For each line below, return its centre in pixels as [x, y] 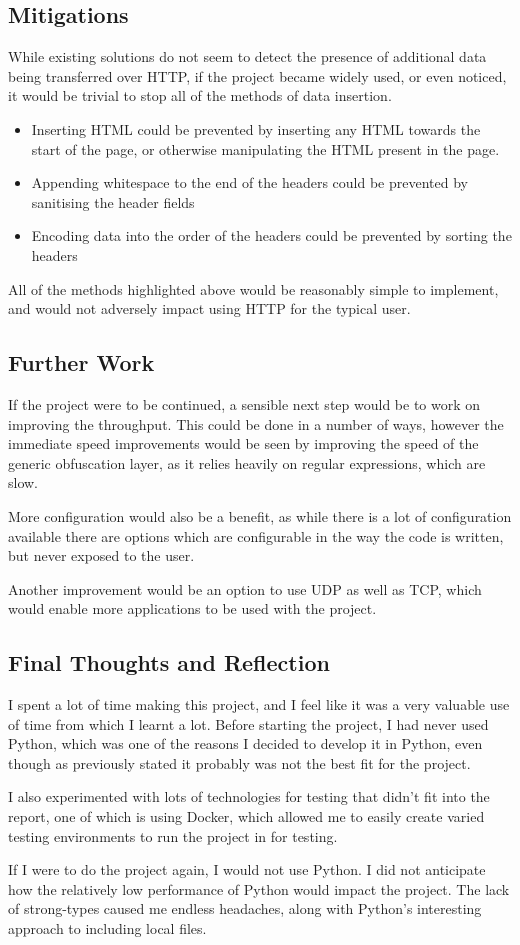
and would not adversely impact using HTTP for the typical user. [209, 308]
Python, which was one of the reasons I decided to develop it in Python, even [245, 743]
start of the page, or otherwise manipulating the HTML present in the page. [265, 148]
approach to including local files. [107, 928]
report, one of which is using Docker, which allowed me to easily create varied [246, 816]
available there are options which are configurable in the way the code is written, [256, 535]
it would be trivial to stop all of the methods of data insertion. [200, 95]
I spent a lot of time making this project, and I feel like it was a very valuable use [259, 704]
